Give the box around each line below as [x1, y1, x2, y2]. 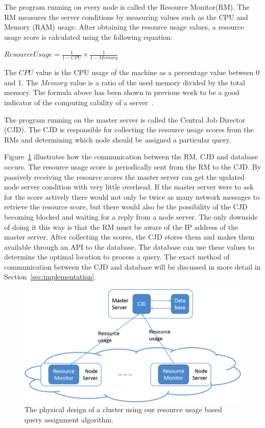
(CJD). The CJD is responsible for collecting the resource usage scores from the [4, 124, 254, 135]
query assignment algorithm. [25, 414, 114, 425]
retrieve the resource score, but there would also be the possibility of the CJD [4, 201, 248, 212]
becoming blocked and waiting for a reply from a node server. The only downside [4, 211, 258, 222]
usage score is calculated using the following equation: [4, 31, 173, 42]
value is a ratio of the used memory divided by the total [69, 77, 245, 87]
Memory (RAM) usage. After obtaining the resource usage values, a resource [4, 21, 244, 32]
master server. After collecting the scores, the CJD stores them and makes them [4, 231, 255, 242]
